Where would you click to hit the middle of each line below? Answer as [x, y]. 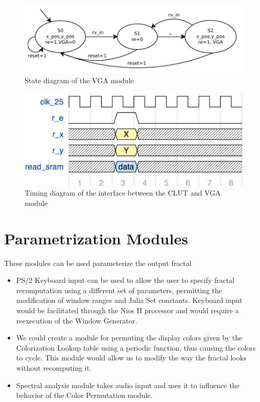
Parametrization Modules [96, 238]
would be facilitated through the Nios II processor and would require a [127, 310]
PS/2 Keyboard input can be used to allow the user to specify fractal [125, 280]
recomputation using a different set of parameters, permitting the [119, 290]
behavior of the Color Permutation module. [84, 395]
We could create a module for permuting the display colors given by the [129, 338]
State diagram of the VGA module [79, 80]
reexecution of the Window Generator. [77, 320]
